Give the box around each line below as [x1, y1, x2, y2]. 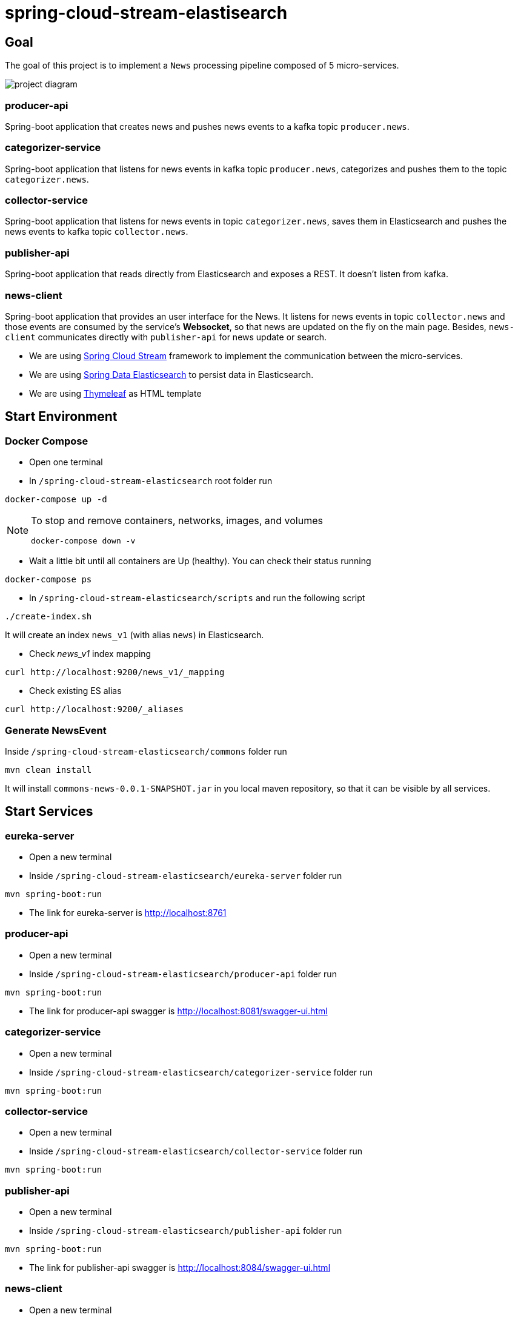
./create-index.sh [5, 611, 92, 622]
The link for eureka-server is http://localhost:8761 [29, 907, 227, 918]
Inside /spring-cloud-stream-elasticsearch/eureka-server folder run [29, 870, 342, 881]
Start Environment [5, 409, 118, 425]
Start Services [5, 804, 93, 820]
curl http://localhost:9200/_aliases [5, 704, 184, 715]
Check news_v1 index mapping [29, 648, 151, 659]
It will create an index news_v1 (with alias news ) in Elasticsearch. [5, 630, 264, 641]
